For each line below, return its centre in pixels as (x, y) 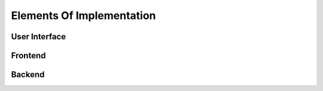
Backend (28, 75)
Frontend (28, 56)
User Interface (39, 37)
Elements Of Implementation (83, 15)
